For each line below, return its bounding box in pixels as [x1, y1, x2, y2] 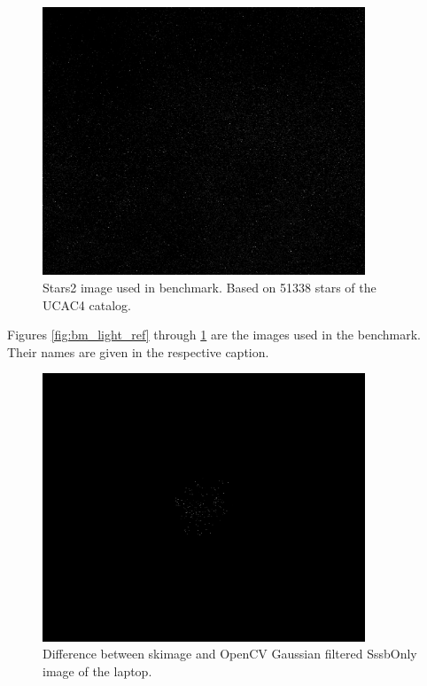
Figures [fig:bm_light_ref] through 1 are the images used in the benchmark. [7, 325, 421, 344]
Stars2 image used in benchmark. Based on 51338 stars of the [43, 277, 377, 296]
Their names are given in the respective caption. [7, 342, 269, 361]
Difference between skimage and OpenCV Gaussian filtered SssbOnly [43, 644, 417, 663]
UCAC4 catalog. [43, 295, 131, 314]
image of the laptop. [43, 661, 152, 680]
